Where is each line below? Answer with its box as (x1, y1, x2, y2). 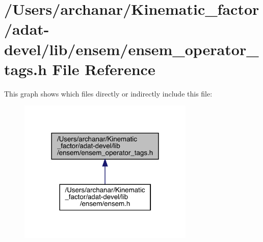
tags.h (4, 58, 47, 79)
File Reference (52, 58, 155, 79)
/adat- (4, 18, 49, 39)
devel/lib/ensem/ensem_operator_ (4, 38, 259, 59)
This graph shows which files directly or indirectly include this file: (4, 88, 213, 99)
